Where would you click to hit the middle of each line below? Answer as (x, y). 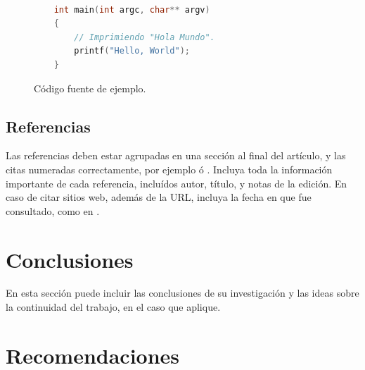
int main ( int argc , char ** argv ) (132, 10)
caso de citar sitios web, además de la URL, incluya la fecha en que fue (159, 197)
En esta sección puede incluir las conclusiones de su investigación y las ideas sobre (182, 293)
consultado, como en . (53, 210)
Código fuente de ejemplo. (90, 88)
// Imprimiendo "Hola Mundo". (145, 37)
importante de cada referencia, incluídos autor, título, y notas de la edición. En (177, 183)
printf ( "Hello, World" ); (132, 51)
